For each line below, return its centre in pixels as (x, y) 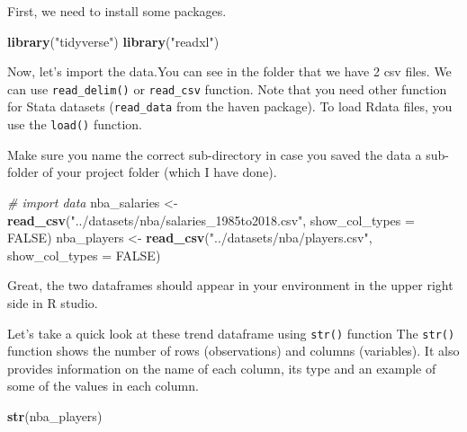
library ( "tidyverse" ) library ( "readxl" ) (113, 41)
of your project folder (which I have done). (160, 172)
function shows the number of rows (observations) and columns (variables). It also (233, 351)
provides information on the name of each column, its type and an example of (222, 368)
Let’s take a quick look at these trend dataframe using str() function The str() (231, 333)
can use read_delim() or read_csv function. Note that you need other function (227, 88)
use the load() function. (75, 124)
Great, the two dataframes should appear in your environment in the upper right (230, 285)
